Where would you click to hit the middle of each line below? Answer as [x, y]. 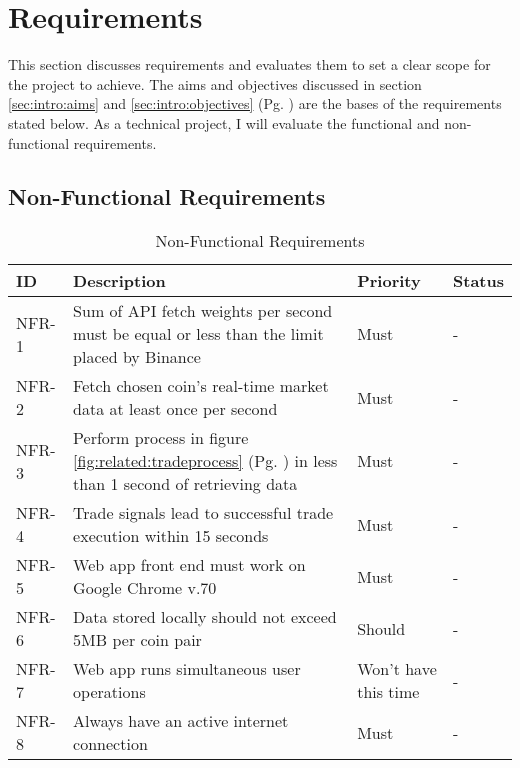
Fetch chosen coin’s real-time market [201, 386]
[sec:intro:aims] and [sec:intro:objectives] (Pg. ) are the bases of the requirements [255, 103]
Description [119, 281]
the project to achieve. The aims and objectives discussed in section [215, 83]
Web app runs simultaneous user [187, 669]
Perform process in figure [161, 438]
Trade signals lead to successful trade [203, 513]
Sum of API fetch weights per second [203, 311]
